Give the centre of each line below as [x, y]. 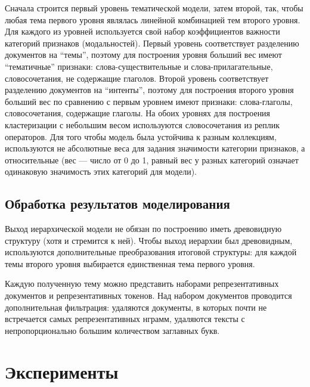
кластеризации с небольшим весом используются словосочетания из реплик [142, 124]
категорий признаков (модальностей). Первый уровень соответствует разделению [152, 43]
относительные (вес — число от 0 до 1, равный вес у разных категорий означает [152, 160]
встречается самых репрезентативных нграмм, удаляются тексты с [125, 319]
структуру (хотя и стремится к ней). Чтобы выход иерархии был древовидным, [149, 240]
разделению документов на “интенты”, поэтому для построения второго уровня [149, 90]
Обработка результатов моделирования [117, 204]
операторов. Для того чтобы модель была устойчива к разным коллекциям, [141, 136]
